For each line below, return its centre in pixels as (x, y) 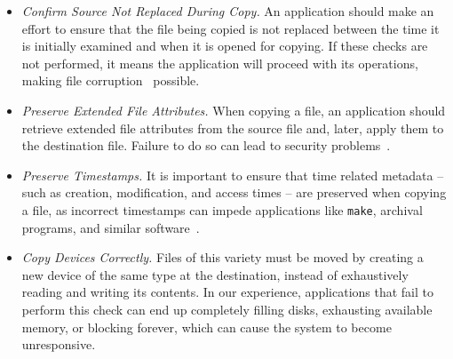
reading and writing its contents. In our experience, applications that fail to (227, 292)
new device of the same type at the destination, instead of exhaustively (215, 274)
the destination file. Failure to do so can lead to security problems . (206, 145)
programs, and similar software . (111, 227)
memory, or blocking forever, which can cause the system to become (207, 327)
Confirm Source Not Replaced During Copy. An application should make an (228, 11)
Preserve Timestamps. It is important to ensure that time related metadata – (233, 175)
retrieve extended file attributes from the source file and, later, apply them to (233, 128)
